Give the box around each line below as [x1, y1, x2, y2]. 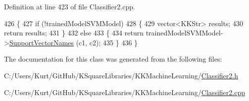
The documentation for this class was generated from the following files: [4, 54, 222, 64]
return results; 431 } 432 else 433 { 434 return [4, 28, 144, 38]
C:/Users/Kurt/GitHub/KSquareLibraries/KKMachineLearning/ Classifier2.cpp [4, 87, 245, 97]
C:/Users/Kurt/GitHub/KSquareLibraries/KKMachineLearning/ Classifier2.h [4, 70, 238, 80]
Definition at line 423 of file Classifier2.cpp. [4, 1, 135, 11]
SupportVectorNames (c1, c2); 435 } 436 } [9, 37, 138, 47]
